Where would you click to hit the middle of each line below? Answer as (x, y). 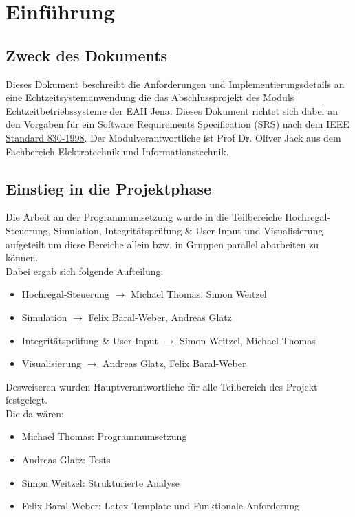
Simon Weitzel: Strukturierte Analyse (101, 482)
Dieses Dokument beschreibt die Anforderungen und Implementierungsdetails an (175, 84)
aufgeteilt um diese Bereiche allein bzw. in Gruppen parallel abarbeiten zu (162, 244)
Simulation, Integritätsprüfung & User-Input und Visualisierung (189, 230)
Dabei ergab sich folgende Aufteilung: (85, 271)
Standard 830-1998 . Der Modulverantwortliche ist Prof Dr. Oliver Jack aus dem (173, 137)
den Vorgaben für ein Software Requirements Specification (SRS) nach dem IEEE (177, 124)
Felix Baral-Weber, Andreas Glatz (160, 317)
